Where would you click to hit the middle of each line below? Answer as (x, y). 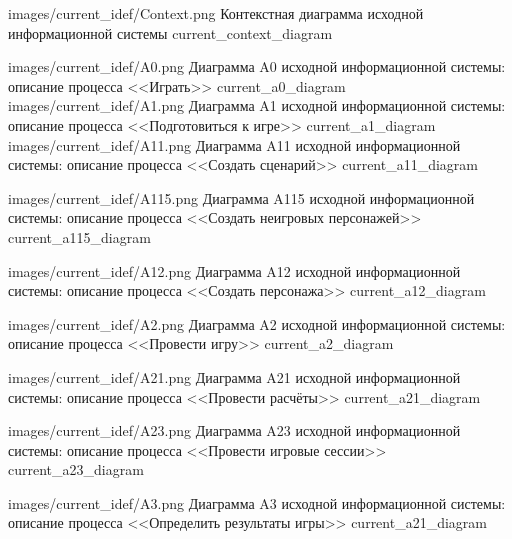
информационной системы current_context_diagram (170, 32)
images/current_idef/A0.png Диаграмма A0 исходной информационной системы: (257, 66)
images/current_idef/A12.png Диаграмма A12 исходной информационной (234, 270)
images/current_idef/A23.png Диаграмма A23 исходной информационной (234, 430)
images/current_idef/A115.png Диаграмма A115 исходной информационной (241, 197)
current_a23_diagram (76, 469)
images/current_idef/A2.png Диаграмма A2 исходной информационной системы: (257, 323)
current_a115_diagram (79, 236)
